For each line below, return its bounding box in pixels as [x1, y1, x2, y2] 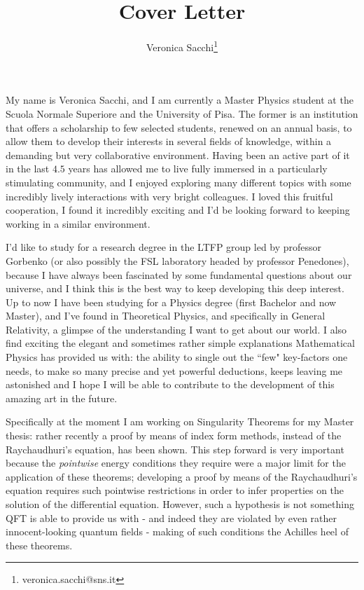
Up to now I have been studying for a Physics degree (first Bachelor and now [6, 294, 337, 309]
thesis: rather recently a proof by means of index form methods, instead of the [6, 428, 342, 443]
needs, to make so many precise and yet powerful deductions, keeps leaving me [6, 363, 343, 378]
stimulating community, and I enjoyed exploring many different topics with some [6, 174, 351, 189]
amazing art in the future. [6, 390, 118, 405]
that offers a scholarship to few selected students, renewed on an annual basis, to [6, 120, 352, 135]
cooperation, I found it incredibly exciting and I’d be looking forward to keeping [6, 203, 350, 217]
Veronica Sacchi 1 [146, 38, 218, 54]
